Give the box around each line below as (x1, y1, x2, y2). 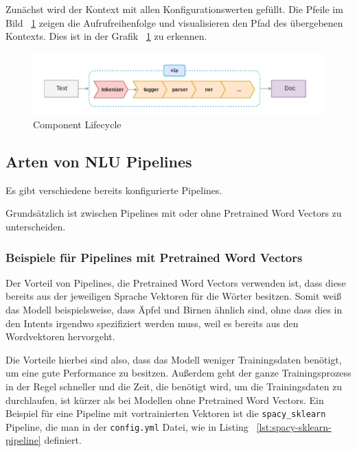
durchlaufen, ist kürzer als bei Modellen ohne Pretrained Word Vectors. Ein (5, 392, 324, 407)
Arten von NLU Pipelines (5, 151, 192, 171)
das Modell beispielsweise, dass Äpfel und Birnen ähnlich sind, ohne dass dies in (5, 302, 343, 316)
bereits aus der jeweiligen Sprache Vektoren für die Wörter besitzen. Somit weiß (5, 289, 341, 303)
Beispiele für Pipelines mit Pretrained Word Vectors (5, 248, 303, 265)
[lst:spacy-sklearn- (256, 419, 332, 433)
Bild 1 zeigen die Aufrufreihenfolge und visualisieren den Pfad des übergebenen (5, 15, 343, 29)
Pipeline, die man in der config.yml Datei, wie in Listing (5, 419, 249, 433)
